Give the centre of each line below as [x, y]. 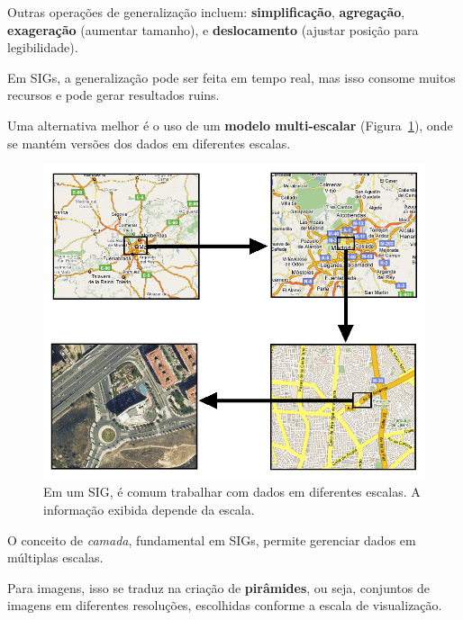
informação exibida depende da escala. [149, 509]
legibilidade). [43, 47]
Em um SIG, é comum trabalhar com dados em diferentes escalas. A [232, 492]
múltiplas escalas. [55, 557]
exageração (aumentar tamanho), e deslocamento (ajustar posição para [213, 29]
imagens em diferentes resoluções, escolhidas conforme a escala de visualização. [225, 605]
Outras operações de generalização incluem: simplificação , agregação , [206, 12]
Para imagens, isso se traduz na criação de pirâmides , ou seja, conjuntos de [218, 587]
